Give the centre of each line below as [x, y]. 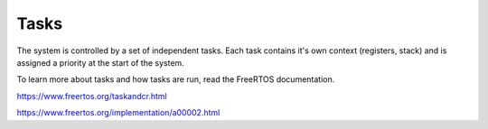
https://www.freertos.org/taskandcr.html [92, 96]
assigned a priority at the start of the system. [100, 62]
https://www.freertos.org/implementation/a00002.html [118, 113]
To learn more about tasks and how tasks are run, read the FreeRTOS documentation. [176, 79]
